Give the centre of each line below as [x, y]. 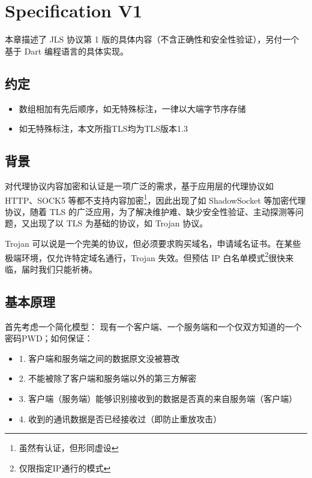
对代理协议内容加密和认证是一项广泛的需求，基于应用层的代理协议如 [139, 185]
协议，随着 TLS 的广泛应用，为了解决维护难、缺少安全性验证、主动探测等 [150, 211]
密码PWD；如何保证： [49, 338]
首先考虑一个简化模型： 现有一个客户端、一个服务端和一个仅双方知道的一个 [153, 326]
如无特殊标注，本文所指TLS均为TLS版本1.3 [103, 128]
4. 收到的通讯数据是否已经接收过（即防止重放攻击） [120, 418]
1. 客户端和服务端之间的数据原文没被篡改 [99, 358]
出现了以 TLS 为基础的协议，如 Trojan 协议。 [119, 223]
